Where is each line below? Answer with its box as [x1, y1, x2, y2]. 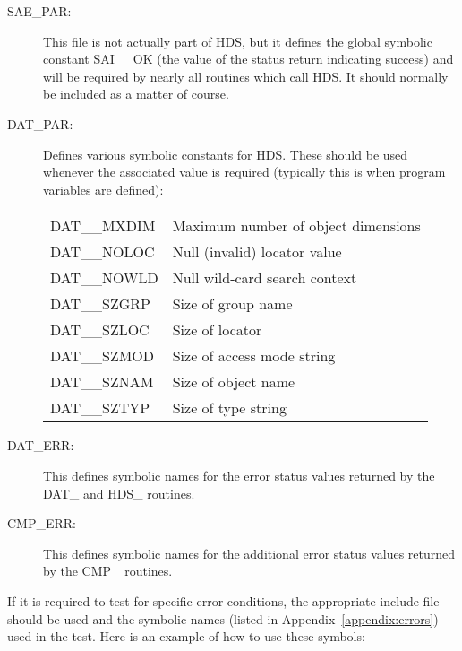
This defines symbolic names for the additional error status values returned [43, 543, 456, 562]
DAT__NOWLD [50, 267, 158, 289]
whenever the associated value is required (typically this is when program [43, 162, 446, 181]
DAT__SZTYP [50, 397, 150, 419]
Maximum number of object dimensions [172, 215, 421, 237]
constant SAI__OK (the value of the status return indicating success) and [43, 49, 454, 68]
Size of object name [172, 371, 295, 393]
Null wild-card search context [172, 267, 357, 289]
